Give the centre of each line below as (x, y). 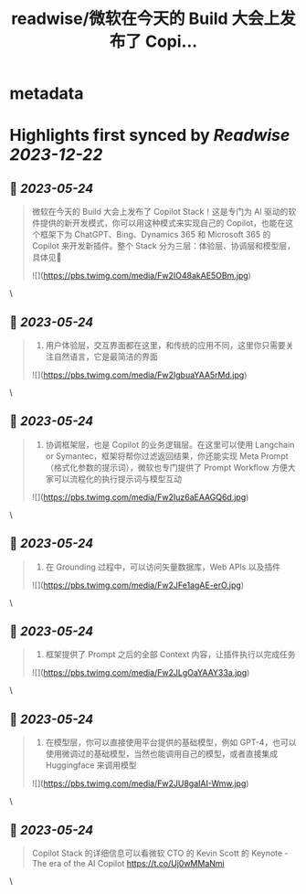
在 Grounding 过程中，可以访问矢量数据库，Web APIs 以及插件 (163, 567)
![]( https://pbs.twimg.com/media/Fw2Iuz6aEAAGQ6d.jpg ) (140, 497)
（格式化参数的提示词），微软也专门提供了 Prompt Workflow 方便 (167, 467)
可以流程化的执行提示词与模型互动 (118, 479)
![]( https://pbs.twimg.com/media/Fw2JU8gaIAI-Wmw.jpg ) (140, 783)
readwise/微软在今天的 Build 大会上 (145, 19)
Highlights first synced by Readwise (150, 136)
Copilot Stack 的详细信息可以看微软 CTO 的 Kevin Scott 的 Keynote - (160, 853)
